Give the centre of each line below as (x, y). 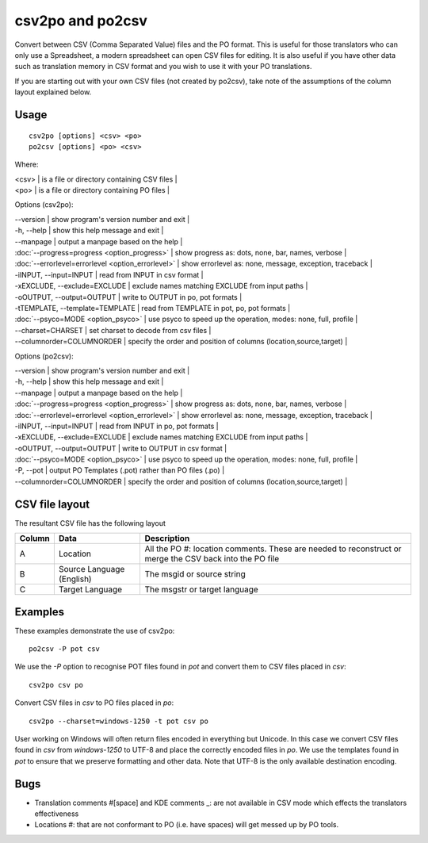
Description (167, 538)
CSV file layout (52, 504)
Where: (27, 165)
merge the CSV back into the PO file (212, 559)
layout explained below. (53, 92)
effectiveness (57, 814)
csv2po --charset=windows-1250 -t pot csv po (119, 721)
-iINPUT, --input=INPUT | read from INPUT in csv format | (109, 274)
